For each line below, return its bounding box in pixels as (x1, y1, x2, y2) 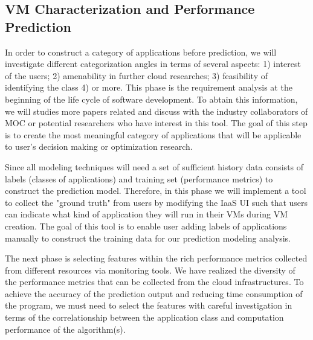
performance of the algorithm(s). (5, 322, 126, 335)
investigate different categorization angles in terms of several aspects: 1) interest (5, 57, 301, 70)
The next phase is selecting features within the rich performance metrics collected (5, 252, 308, 265)
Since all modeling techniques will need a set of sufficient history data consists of (5, 160, 304, 173)
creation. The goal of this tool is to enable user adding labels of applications (5, 219, 287, 232)
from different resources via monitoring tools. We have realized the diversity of (5, 263, 295, 276)
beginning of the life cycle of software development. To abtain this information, (5, 92, 298, 105)
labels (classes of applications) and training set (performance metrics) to (5, 172, 273, 185)
